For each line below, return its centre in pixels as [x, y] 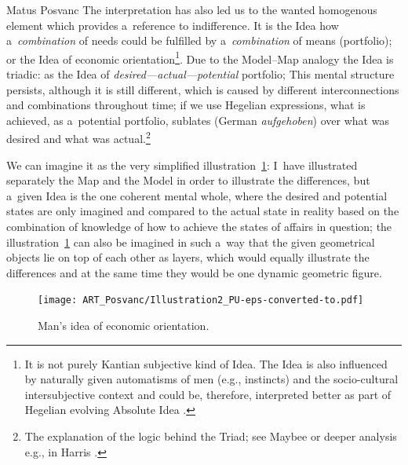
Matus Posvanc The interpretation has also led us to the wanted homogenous [192, 9]
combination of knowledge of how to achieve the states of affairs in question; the [199, 227]
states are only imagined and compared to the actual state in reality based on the [203, 211]
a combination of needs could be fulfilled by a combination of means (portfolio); [199, 40]
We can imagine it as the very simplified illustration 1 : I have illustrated [182, 165]
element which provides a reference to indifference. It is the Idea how [173, 25]
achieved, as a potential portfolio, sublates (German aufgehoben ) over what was [198, 120]
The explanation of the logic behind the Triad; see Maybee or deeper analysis [211, 436]
